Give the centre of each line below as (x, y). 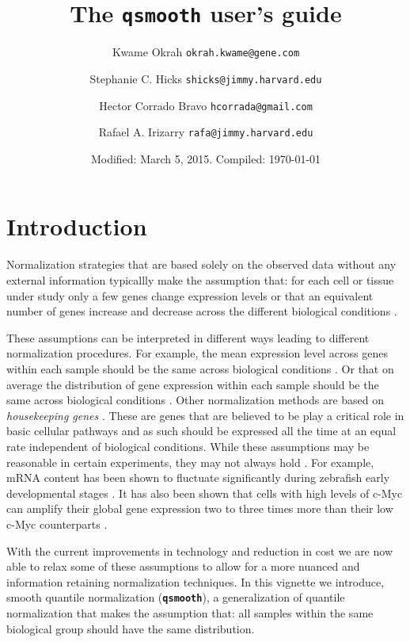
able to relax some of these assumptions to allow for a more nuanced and (183, 566)
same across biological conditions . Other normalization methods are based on (196, 400)
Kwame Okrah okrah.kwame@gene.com (206, 52)
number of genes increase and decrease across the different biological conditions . (202, 311)
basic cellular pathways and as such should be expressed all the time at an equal (201, 431)
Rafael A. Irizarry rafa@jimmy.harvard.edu (206, 132)
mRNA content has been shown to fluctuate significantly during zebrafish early (198, 478)
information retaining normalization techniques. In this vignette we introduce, (196, 581)
